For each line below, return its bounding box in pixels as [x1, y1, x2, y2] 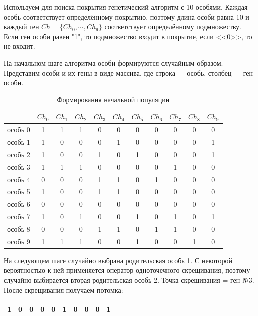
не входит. [4, 41, 35, 51]
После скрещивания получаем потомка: [4, 284, 123, 295]
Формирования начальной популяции [57, 94, 170, 104]
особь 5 [7, 186, 30, 197]
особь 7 [7, 211, 30, 222]
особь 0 [7, 124, 30, 135]
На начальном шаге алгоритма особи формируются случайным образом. [4, 57, 223, 68]
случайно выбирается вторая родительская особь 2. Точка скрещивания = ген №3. [4, 275, 254, 285]
